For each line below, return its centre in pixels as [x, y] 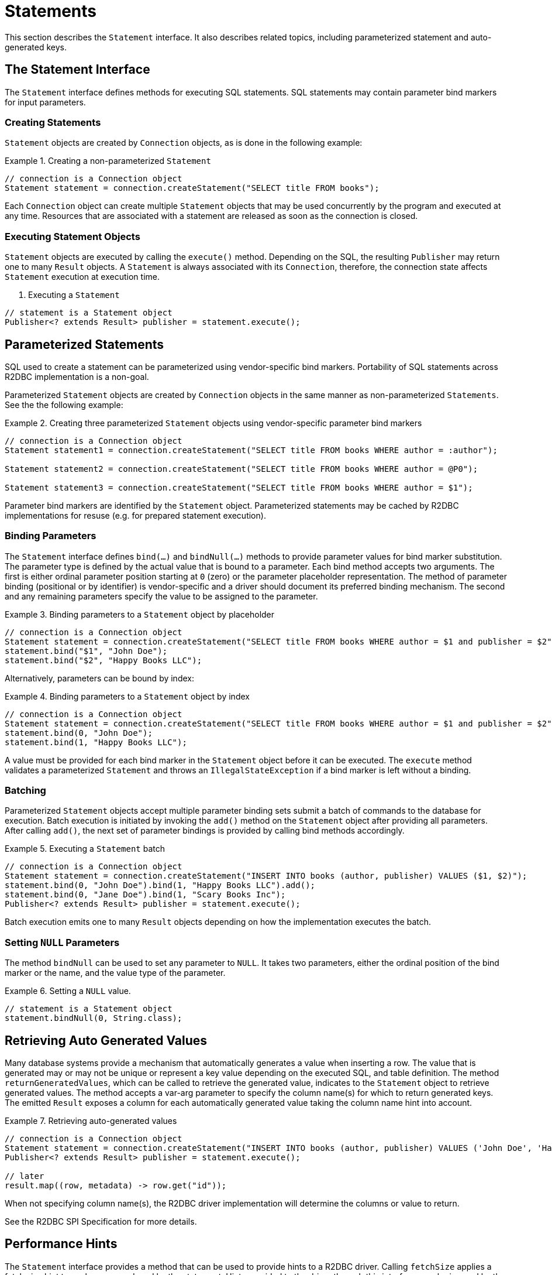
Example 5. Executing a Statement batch [85, 849]
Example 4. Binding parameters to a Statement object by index [127, 696]
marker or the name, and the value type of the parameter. [115, 973]
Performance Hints [61, 1244]
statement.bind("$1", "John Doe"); [86, 651]
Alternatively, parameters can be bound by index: [99, 678]
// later [25, 1176]
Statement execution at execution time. [82, 277]
